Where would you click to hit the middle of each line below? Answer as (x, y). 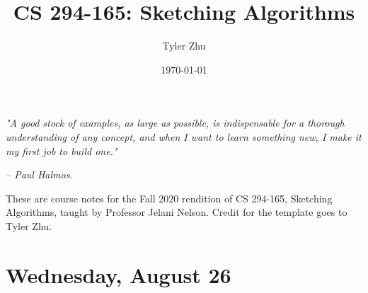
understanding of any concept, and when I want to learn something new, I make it (184, 136)
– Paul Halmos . (39, 174)
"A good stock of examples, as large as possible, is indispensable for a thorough (175, 123)
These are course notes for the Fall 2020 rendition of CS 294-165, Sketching (169, 198)
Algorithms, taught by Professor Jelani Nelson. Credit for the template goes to (177, 212)
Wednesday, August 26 (119, 274)
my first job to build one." (62, 150)
